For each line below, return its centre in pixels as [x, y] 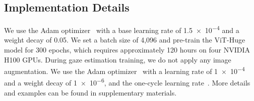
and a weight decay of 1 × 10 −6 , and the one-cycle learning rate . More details [127, 82]
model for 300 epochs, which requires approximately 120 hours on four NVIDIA [127, 50]
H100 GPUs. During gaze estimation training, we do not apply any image [118, 59]
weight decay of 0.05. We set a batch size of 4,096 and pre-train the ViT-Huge [125, 40]
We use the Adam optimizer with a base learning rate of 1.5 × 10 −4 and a [122, 29]
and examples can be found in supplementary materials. [90, 92]
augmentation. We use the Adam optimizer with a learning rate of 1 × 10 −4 [124, 70]
